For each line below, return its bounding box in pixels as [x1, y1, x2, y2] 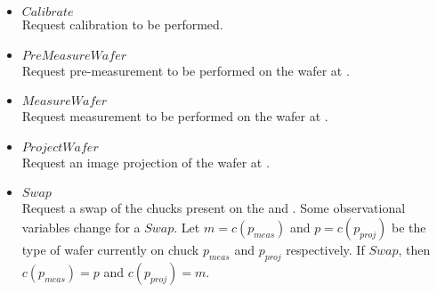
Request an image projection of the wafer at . [21, 152, 270, 171]
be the [392, 217, 426, 236]
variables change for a [21, 217, 141, 236]
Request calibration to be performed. [21, 15, 223, 33]
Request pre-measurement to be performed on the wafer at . [21, 61, 350, 79]
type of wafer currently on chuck [21, 240, 199, 258]
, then [398, 240, 431, 258]
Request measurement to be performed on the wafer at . [21, 107, 328, 126]
